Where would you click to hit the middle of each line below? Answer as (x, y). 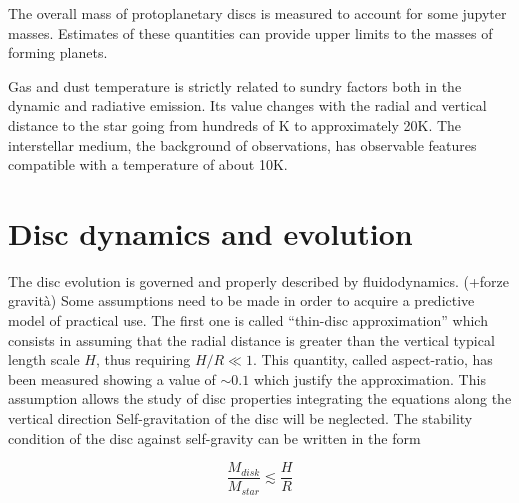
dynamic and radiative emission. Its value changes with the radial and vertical (247, 105)
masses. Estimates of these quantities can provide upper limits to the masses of (250, 32)
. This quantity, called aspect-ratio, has (372, 359)
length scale (44, 359)
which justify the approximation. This (369, 378)
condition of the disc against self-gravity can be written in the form (214, 437)
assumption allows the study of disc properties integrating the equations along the (260, 398)
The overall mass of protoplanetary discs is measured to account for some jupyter (257, 13)
